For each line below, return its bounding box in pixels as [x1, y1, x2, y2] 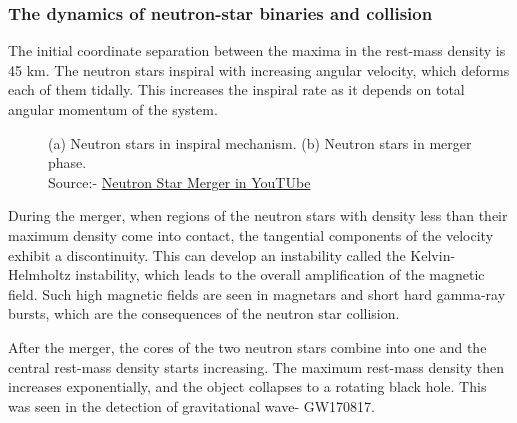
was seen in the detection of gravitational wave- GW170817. [8, 395, 375, 416]
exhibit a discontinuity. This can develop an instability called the [8, 244, 406, 265]
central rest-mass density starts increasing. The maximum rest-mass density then [8, 356, 505, 377]
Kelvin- [410, 244, 456, 265]
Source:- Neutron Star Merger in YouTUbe [48, 171, 311, 192]
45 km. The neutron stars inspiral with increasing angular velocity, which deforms [8, 59, 510, 80]
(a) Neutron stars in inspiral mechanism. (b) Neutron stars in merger [48, 132, 472, 153]
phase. [48, 152, 87, 173]
